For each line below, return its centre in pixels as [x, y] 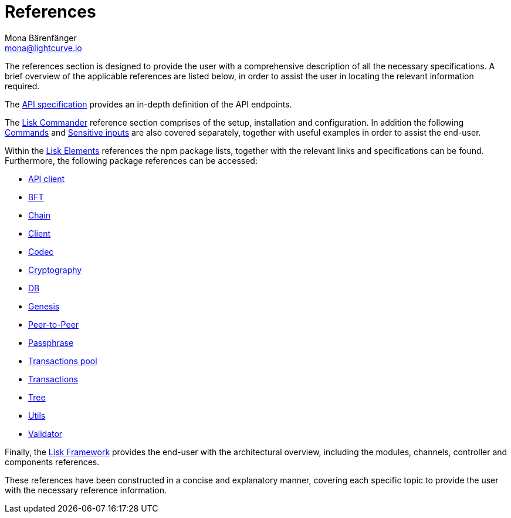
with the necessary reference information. [86, 490]
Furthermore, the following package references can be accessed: [131, 160]
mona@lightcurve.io [43, 48]
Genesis [44, 306]
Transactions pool [63, 361]
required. [22, 86]
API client [47, 179]
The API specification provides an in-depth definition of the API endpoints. [148, 104]
